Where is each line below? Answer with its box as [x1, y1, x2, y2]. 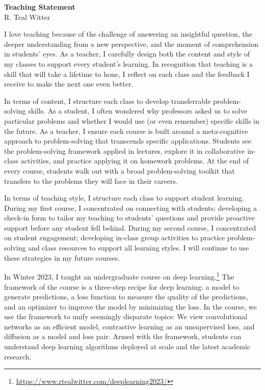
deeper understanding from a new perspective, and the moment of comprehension [4, 38, 258, 49]
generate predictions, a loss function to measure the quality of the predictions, [4, 291, 248, 302]
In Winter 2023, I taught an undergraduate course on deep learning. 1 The [4, 270, 234, 282]
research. [4, 351, 32, 361]
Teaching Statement [4, 2, 75, 12]
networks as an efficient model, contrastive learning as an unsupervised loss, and [4, 321, 255, 331]
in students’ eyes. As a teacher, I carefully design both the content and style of [4, 48, 250, 59]
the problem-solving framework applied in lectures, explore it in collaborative [4, 145, 245, 156]
